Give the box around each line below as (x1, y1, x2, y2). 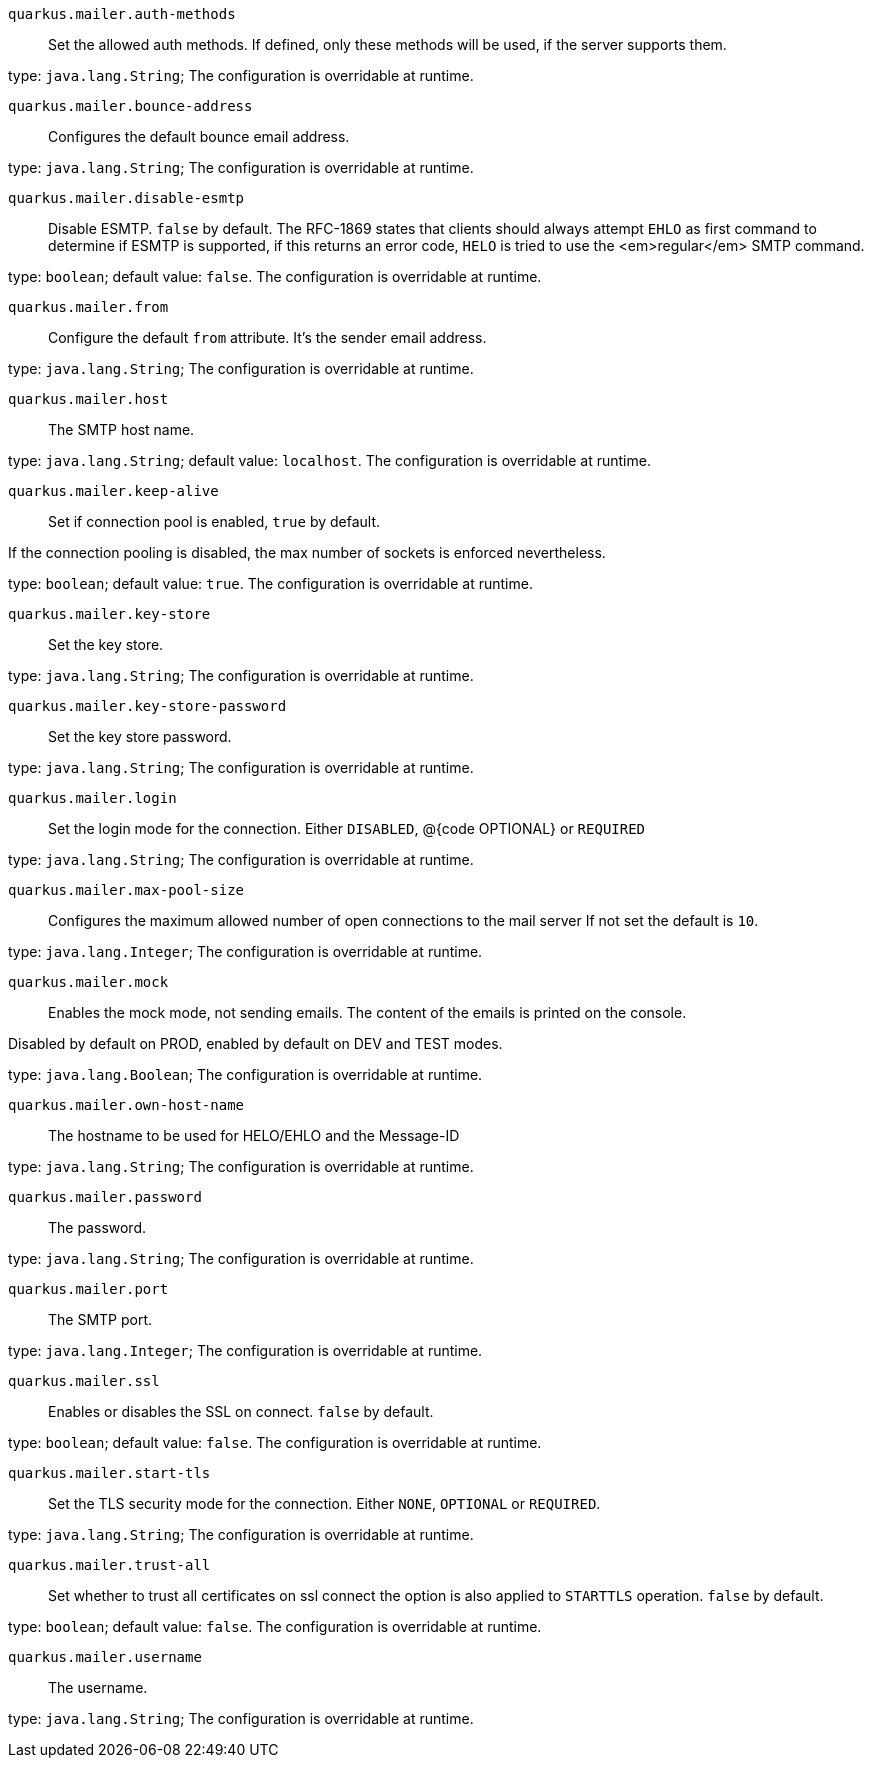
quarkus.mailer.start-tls (8, 1465, 211, 1481)
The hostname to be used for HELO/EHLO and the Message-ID (48, 1127, 460, 1144)
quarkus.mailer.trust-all (8, 1557, 211, 1573)
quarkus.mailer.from (8, 299, 169, 315)
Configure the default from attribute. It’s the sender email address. (48, 329, 487, 346)
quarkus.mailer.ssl (8, 1373, 160, 1389)
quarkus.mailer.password (8, 1189, 202, 1205)
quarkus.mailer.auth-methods (8, 6, 236, 22)
